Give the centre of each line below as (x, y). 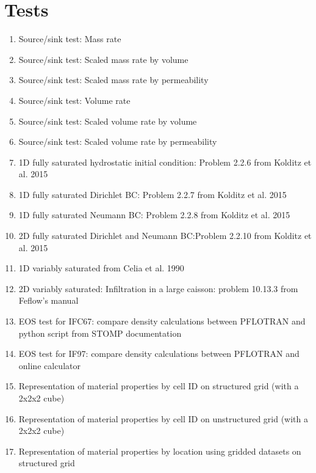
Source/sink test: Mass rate (70, 39)
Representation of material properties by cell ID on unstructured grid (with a (163, 418)
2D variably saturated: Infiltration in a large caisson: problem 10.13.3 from (158, 288)
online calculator (49, 365)
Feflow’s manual (48, 300)
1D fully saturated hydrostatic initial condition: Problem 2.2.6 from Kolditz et (165, 162)
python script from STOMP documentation (100, 333)
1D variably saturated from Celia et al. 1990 (101, 268)
